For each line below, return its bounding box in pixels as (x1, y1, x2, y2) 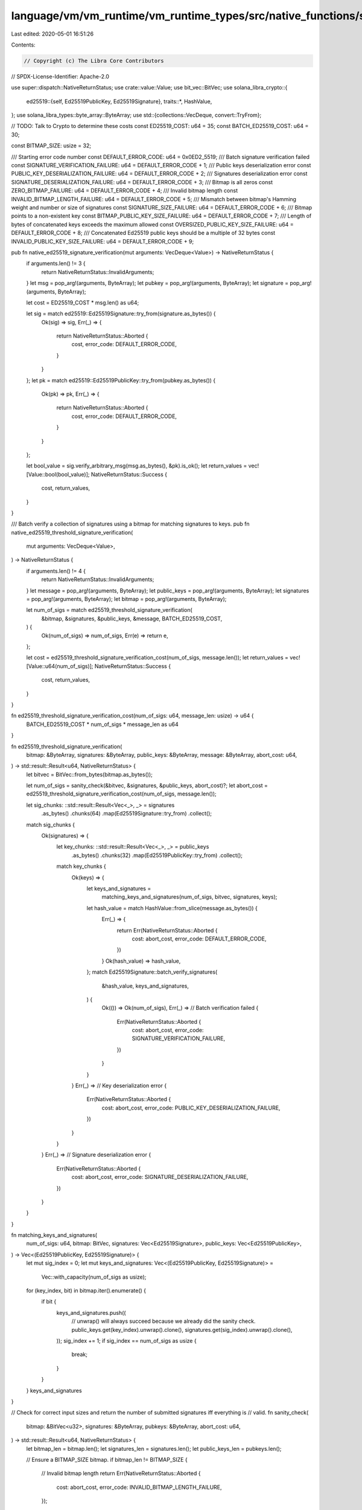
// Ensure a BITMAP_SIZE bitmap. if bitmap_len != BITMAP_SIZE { (26, 1456, 188, 1463)
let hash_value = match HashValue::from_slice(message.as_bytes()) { (86, 904, 258, 911)
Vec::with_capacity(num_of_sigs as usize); (41, 1273, 147, 1280)
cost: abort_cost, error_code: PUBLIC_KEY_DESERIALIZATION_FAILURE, (101, 1104, 281, 1111)
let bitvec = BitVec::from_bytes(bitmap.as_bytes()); (26, 771, 153, 778)
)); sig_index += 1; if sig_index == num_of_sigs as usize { (56, 1337, 197, 1344)
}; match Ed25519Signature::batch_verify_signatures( (86, 968, 218, 975)
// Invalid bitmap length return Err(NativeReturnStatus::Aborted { (41, 1470, 201, 1477)
